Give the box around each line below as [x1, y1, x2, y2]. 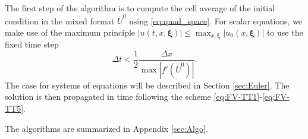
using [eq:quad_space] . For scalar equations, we [128, 14, 303, 27]
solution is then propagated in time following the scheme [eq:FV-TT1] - [5, 90, 262, 103]
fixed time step [5, 38, 59, 50]
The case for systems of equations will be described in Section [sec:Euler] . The [5, 78, 290, 91]
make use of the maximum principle [5, 26, 136, 38]
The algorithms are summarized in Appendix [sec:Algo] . [5, 122, 208, 134]
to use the [266, 26, 303, 38]
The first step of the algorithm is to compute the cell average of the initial [5, 2, 275, 14]
